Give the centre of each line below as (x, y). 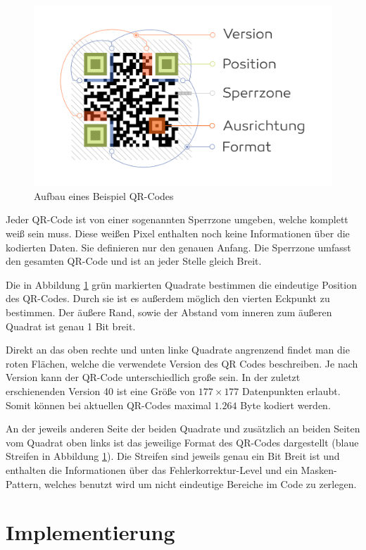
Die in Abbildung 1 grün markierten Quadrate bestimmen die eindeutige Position (181, 284)
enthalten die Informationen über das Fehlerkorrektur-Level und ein (152, 469)
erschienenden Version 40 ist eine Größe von (101, 391)
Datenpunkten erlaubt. (291, 391)
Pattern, (24, 483)
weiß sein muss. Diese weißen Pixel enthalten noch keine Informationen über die (178, 233)
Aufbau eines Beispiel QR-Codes (104, 195)
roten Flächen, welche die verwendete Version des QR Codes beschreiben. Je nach (182, 363)
